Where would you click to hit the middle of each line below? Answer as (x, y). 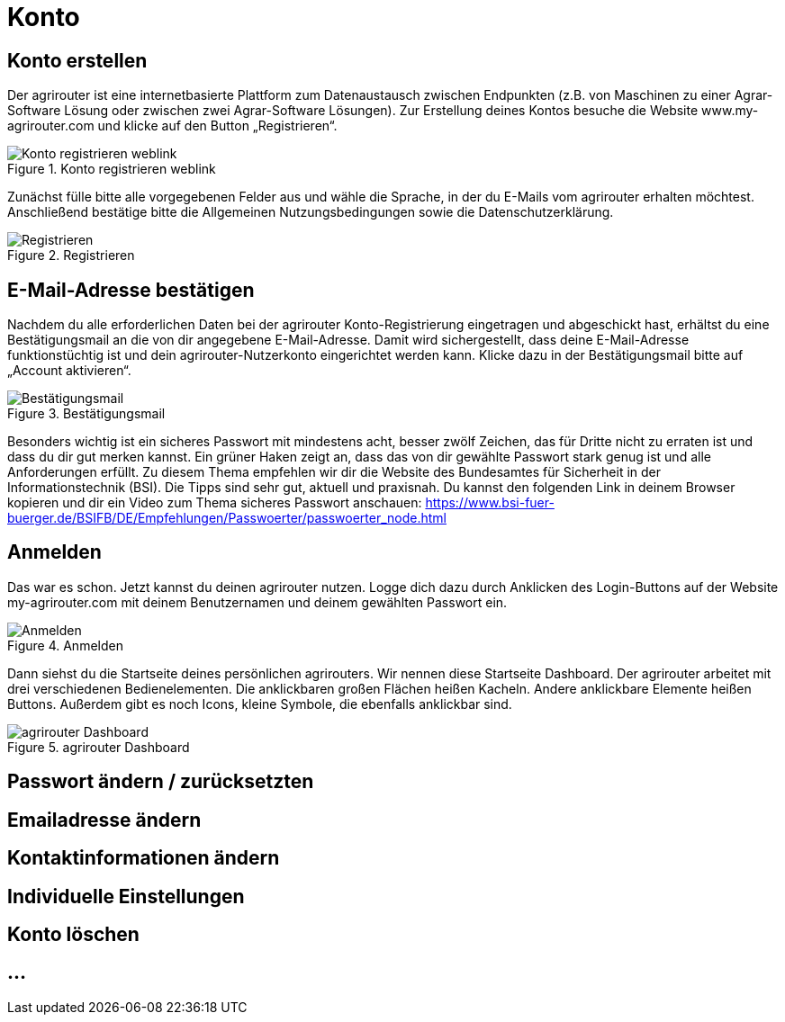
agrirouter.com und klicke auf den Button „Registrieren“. (172, 126)
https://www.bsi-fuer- (490, 503)
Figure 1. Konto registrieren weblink (112, 169)
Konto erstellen (77, 60)
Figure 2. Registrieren (71, 255)
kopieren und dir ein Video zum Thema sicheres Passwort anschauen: (215, 503)
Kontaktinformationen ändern (144, 858)
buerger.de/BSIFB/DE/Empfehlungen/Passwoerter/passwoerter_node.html (227, 518)
